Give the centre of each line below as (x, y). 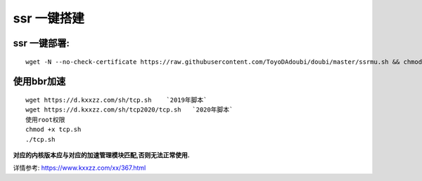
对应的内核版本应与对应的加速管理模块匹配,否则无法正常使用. (101, 155)
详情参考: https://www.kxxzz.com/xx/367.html (79, 168)
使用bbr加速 (39, 82)
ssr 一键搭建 (49, 18)
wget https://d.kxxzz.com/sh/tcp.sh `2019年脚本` (116, 100)
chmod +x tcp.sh (53, 129)
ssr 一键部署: (41, 43)
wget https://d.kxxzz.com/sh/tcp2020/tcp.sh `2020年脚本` (129, 110)
